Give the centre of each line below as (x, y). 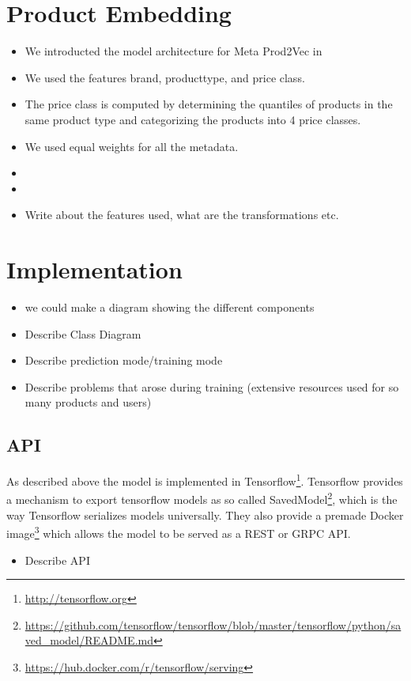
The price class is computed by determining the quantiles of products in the (209, 104)
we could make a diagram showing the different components (170, 307)
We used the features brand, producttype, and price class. (165, 77)
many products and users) (88, 402)
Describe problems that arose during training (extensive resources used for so (212, 386)
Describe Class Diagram (83, 333)
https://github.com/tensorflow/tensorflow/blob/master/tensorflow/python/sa (213, 624)
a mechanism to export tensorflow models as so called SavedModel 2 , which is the (202, 498)
